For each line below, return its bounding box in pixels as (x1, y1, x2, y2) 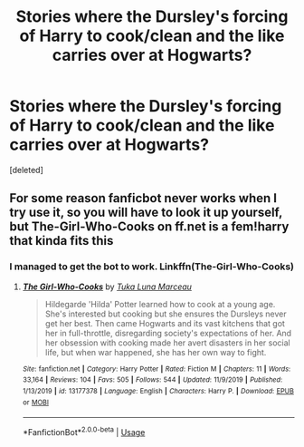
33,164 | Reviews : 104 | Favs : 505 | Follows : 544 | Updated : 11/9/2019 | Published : (22, 375, 283, 384)
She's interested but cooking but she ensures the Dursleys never (44, 308, 287, 319)
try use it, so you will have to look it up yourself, (9, 205, 283, 220)
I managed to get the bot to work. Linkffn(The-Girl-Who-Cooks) (9, 260, 294, 273)
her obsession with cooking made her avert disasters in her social (44, 337, 291, 348)
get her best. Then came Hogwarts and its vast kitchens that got (44, 317, 285, 328)
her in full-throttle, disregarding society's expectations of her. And (44, 327, 292, 338)
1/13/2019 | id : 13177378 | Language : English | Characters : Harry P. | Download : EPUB (22, 386, 294, 395)
